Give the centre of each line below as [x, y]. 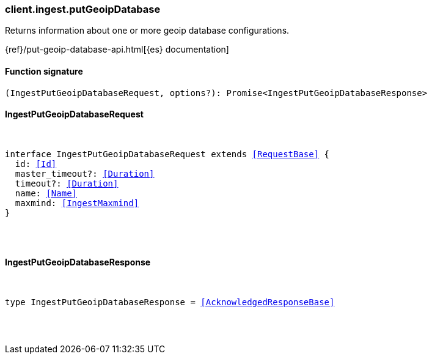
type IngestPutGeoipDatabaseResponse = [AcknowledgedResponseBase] [170, 302]
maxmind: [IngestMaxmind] [77, 203]
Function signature [44, 71]
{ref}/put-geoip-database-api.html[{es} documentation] [117, 50]
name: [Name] [46, 193]
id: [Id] [36, 164]
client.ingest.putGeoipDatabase [83, 9]
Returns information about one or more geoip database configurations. [147, 31]
